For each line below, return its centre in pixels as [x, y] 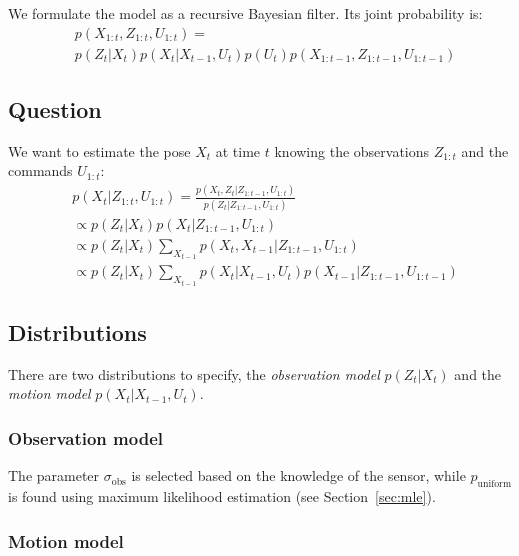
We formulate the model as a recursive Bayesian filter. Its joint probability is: [245, 13]
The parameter [54, 475]
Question [55, 109]
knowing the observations [352, 150]
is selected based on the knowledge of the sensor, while [298, 475]
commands [40, 170]
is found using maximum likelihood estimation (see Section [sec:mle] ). [222, 496]
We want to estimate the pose [99, 150]
